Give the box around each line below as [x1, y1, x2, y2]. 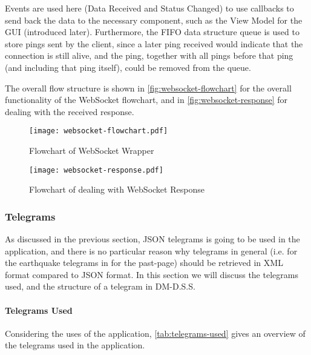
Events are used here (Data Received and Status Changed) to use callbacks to [5, 2, 294, 14]
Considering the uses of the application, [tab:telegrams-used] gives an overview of [5, 327, 306, 339]
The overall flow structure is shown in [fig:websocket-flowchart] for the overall [5, 81, 292, 94]
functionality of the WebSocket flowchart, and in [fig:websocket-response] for [5, 93, 288, 106]
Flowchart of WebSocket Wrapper [29, 144, 154, 156]
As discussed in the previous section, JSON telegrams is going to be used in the [5, 233, 300, 245]
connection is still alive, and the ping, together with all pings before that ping [5, 49, 293, 62]
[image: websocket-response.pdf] [29, 165, 163, 174]
